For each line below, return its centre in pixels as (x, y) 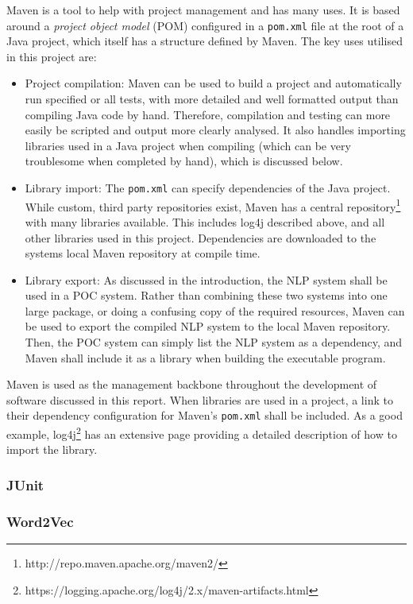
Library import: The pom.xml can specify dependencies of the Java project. (208, 188)
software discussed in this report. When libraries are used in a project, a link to (200, 399)
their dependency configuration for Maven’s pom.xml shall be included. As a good (205, 415)
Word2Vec (40, 521)
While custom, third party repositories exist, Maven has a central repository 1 (213, 205)
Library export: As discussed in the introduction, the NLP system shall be (206, 279)
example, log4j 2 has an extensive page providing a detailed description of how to (202, 433)
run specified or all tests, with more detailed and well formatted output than (212, 99)
